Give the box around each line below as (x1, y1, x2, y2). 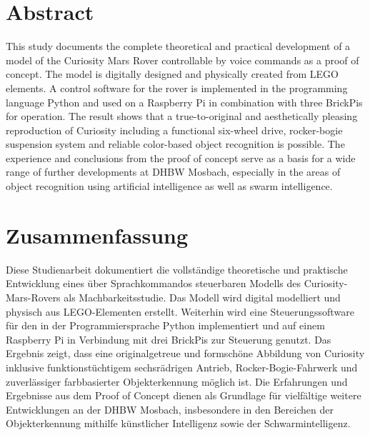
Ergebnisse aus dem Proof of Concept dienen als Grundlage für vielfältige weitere (6, 388, 361, 403)
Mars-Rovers (6, 289, 61, 304)
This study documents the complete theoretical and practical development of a (6, 39, 351, 54)
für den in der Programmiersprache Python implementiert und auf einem (6, 318, 325, 333)
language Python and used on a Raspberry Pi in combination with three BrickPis (6, 94, 363, 109)
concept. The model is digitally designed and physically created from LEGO (6, 66, 339, 81)
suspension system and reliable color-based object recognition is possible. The (6, 136, 345, 151)
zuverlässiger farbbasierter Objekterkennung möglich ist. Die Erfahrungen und (6, 374, 348, 389)
